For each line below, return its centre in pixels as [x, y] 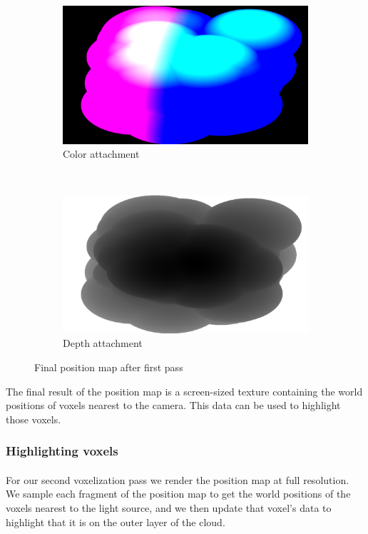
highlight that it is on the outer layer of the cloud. [116, 522]
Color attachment [101, 154]
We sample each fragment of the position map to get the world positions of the [178, 494]
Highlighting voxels [62, 451]
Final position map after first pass [109, 367]
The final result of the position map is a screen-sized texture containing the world [184, 391]
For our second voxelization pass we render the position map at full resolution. [178, 479]
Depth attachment [103, 343]
